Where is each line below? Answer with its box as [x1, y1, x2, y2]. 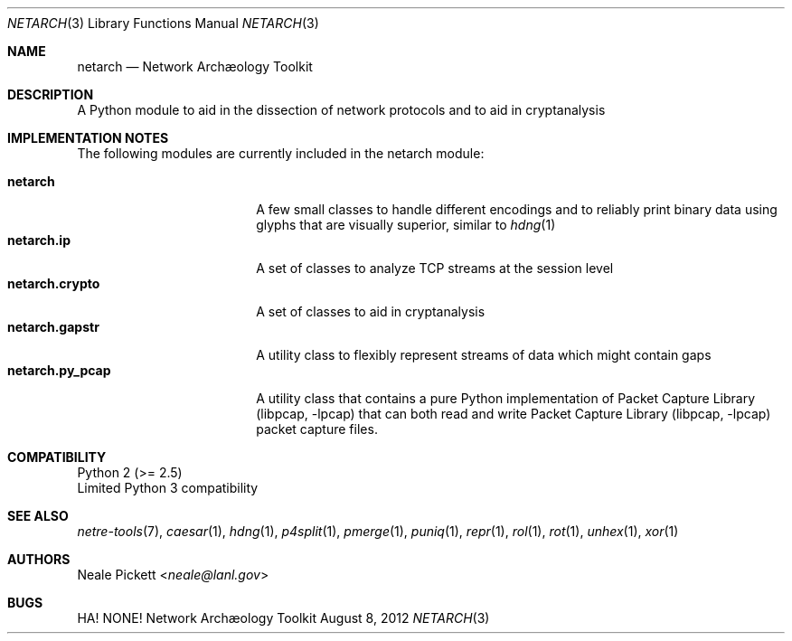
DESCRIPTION [7, 87, 94, 102]
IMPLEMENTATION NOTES [7, 130, 169, 146]
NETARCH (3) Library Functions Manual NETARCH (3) [7, 15, 319, 31]
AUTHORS [7, 551, 71, 567]
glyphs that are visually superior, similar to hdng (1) [256, 217, 556, 232]
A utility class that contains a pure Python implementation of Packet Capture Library [256, 391, 756, 406]
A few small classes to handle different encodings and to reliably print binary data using [256, 202, 778, 217]
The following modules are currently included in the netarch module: [77, 146, 485, 161]
